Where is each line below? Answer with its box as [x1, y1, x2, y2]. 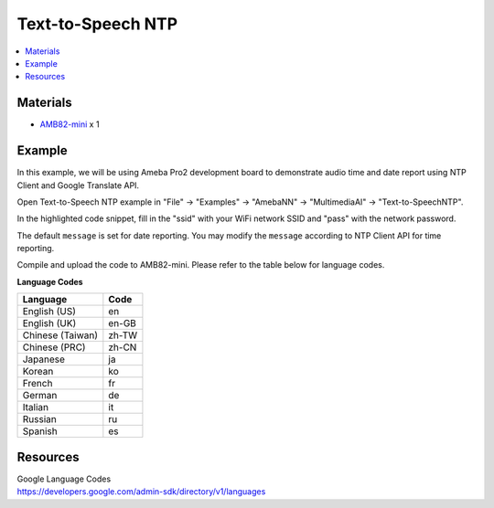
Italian [22, 401, 49, 414]
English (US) [22, 305, 77, 318]
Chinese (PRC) [22, 341, 86, 354]
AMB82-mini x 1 [39, 119, 100, 130]
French [22, 377, 53, 390]
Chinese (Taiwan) [22, 329, 99, 342]
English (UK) [22, 317, 77, 330]
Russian [22, 413, 57, 426]
